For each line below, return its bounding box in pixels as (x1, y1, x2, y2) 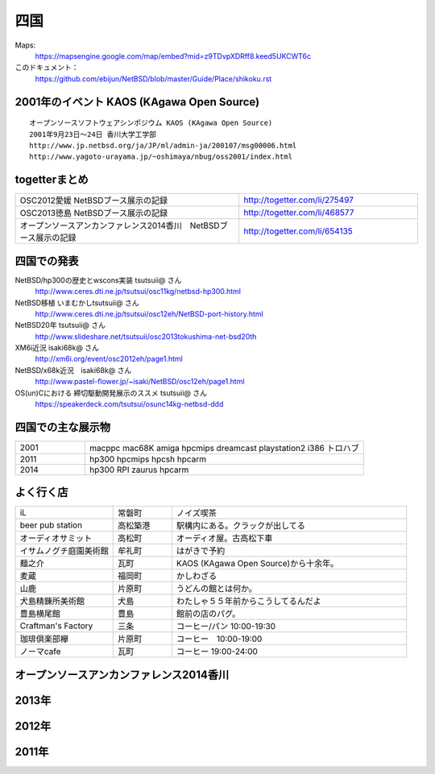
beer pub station (19, 519, 83, 531)
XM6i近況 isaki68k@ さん (14, 343, 100, 353)
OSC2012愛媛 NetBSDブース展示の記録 (19, 195, 168, 206)
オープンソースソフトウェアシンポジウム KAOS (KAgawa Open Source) (29, 118, 273, 128)
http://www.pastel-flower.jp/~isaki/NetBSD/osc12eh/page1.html (35, 377, 245, 387)
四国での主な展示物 (14, 420, 110, 434)
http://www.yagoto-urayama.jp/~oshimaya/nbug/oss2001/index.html (29, 152, 293, 161)
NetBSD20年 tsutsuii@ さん (14, 321, 106, 330)
